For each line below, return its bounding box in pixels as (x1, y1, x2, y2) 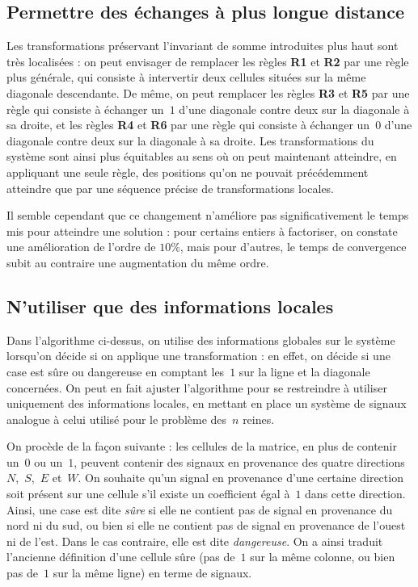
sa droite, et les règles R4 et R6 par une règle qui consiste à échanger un (6, 116, 370, 133)
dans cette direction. (305, 485, 406, 502)
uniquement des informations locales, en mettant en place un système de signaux (6, 395, 407, 412)
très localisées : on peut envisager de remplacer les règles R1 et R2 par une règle (6, 52, 409, 69)
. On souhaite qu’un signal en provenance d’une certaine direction (78, 469, 403, 486)
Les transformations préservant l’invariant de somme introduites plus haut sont (6, 37, 399, 54)
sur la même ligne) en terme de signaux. (53, 564, 252, 581)
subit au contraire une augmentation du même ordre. (6, 254, 269, 270)
